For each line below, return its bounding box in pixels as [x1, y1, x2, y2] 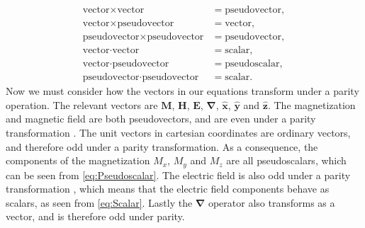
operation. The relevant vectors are [6, 97, 158, 112]
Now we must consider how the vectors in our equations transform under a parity [6, 84, 359, 98]
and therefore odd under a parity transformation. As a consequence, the [6, 139, 318, 154]
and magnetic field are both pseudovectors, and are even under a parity [6, 111, 316, 126]
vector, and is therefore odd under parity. [6, 209, 185, 224]
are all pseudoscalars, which [226, 153, 347, 168]
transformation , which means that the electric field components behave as [6, 181, 330, 196]
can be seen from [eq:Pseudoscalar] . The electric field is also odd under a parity [6, 167, 351, 182]
